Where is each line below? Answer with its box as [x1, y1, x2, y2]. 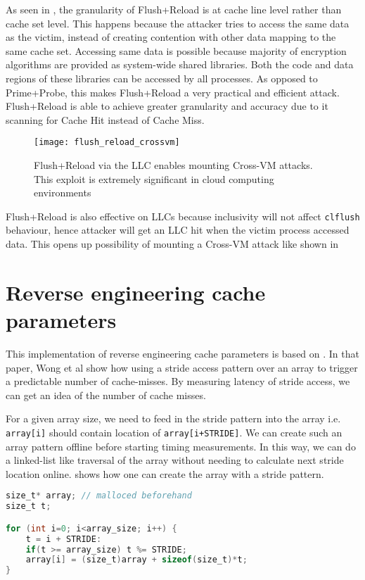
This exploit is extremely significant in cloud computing [34, 171, 274, 186]
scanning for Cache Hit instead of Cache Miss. [6, 112, 205, 127]
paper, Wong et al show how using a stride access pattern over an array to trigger [6, 360, 358, 374]
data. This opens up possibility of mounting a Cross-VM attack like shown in [6, 237, 339, 251]
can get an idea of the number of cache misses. [6, 387, 206, 402]
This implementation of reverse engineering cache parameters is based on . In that [6, 346, 359, 360]
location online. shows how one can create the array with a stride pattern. [6, 466, 324, 481]
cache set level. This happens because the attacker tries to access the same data [6, 15, 350, 30]
